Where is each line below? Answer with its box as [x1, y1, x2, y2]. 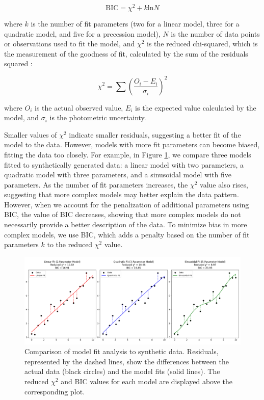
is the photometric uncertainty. [49, 112, 146, 123]
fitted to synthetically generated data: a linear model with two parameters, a [4, 159, 244, 170]
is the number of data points [171, 28, 260, 39]
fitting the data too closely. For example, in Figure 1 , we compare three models [4, 149, 251, 159]
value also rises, [200, 179, 248, 190]
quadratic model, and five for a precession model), [4, 28, 161, 39]
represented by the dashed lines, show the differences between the [24, 356, 229, 366]
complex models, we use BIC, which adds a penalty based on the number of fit [4, 229, 250, 239]
